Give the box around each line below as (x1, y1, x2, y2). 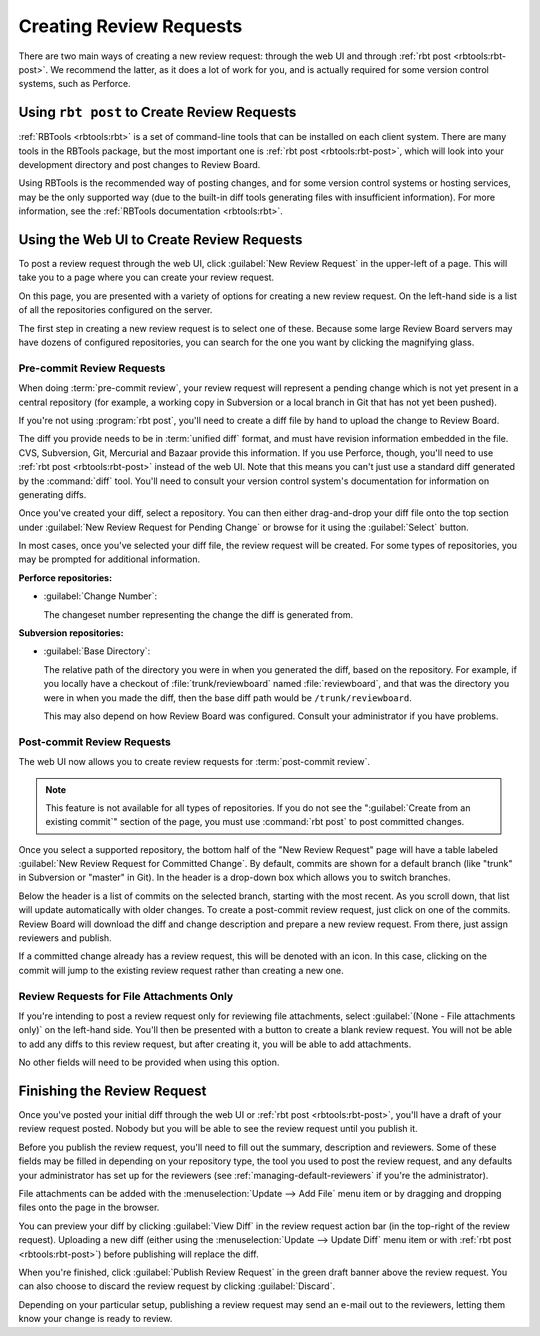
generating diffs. (18, 488, 87, 500)
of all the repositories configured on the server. (18, 304, 213, 316)
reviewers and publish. (18, 932, 112, 944)
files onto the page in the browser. (18, 1201, 160, 1214)
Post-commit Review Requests (18, 735, 172, 749)
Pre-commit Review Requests (18, 361, 166, 375)
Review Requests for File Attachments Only (18, 989, 234, 1003)
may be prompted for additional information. (18, 553, 201, 565)
